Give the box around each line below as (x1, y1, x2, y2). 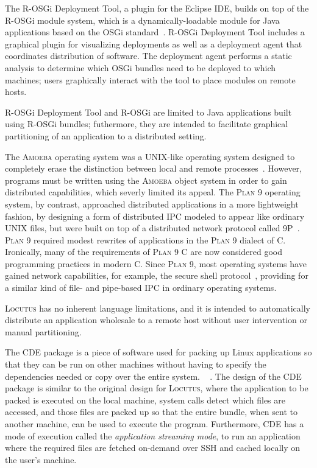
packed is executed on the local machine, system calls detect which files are (5, 393, 285, 406)
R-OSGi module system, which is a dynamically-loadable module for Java (5, 13, 280, 26)
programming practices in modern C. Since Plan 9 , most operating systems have (5, 257, 307, 270)
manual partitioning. (5, 325, 82, 338)
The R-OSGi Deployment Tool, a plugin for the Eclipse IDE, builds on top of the (5, 2, 309, 14)
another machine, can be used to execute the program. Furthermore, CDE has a (5, 417, 304, 430)
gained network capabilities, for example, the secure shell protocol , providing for (5, 269, 308, 282)
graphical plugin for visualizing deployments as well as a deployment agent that (5, 37, 302, 50)
